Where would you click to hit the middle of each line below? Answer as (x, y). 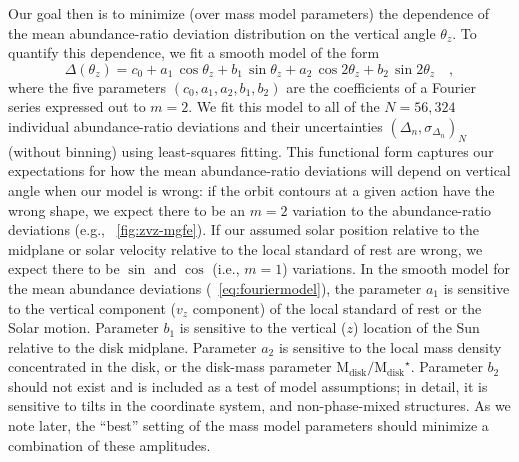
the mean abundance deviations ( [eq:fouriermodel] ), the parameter (215, 287)
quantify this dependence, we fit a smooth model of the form (194, 52)
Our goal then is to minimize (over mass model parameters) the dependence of (249, 13)
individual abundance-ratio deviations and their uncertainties (195, 125)
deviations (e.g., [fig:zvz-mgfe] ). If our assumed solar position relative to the (244, 229)
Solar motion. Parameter (83, 327)
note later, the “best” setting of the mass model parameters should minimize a (248, 425)
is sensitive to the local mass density (390, 346)
